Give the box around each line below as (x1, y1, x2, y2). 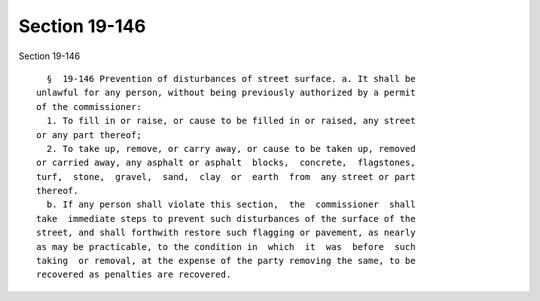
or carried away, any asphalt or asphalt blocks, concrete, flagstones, (36, 157, 416, 169)
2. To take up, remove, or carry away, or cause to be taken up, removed (46, 143, 416, 154)
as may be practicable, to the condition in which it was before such (36, 241, 416, 252)
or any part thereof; (36, 129, 142, 140)
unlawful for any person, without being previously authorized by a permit (36, 87, 416, 99)
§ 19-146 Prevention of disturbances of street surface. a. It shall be (46, 73, 416, 84)
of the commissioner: (36, 101, 142, 112)
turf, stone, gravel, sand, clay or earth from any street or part (36, 171, 416, 182)
